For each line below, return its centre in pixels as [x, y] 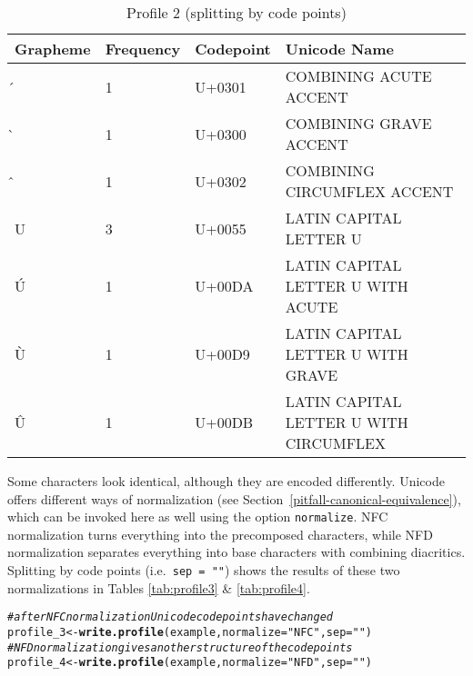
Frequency [143, 49]
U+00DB [224, 422]
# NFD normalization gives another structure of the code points [180, 647]
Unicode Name [340, 49]
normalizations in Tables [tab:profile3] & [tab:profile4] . [159, 587]
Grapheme [53, 49]
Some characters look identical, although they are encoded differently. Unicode [226, 481]
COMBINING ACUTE [358, 76]
